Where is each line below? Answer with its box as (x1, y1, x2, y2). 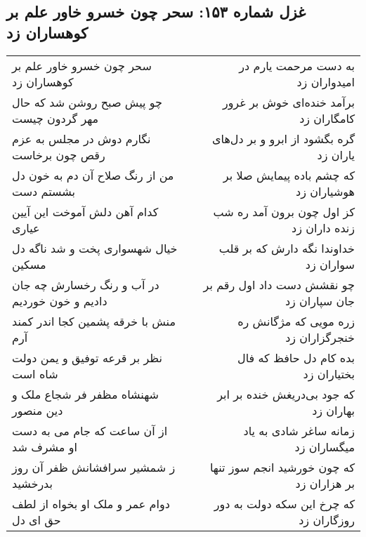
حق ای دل (12, 511, 61, 528)
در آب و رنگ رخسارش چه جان (12, 276, 159, 293)
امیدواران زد (296, 73, 355, 90)
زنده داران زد (292, 219, 355, 236)
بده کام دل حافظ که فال (237, 349, 355, 366)
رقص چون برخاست (12, 146, 105, 163)
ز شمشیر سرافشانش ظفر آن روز (12, 458, 176, 475)
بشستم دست (12, 183, 76, 199)
